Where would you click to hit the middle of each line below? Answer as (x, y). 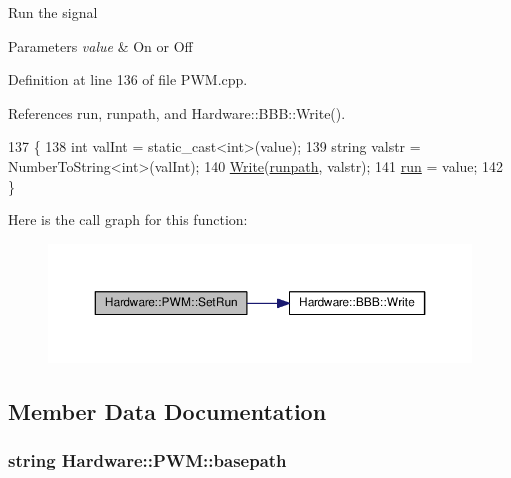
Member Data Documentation (167, 410)
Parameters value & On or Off (100, 45)
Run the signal (53, 12)
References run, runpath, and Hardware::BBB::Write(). (177, 112)
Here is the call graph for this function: (128, 219)
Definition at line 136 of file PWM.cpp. (128, 79)
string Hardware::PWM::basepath (147, 459)
